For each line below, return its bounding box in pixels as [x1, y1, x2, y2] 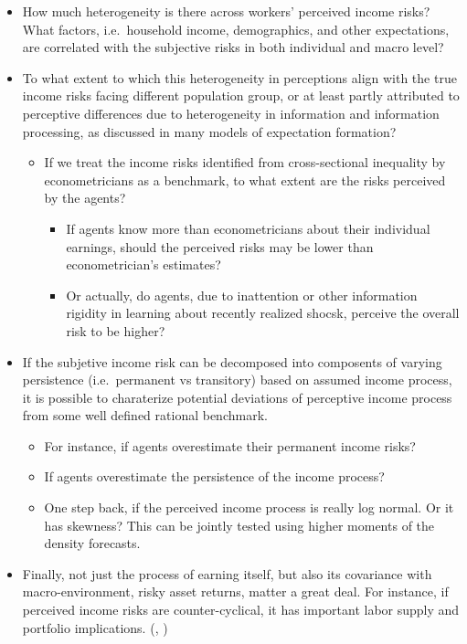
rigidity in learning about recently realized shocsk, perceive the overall [66, 303, 460, 322]
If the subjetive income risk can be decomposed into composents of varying [22, 352, 442, 371]
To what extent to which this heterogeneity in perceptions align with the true [22, 68, 457, 87]
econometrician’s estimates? [66, 255, 221, 274]
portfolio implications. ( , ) [22, 618, 168, 637]
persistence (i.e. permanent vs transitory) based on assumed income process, [22, 370, 452, 389]
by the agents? [44, 188, 126, 207]
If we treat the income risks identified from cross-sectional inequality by [44, 153, 446, 172]
